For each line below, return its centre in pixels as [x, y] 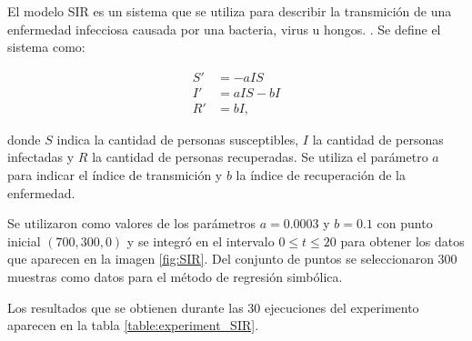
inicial [24, 241]
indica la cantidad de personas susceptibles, [178, 139]
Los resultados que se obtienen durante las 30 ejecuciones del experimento [213, 307]
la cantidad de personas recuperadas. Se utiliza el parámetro [260, 157]
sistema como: [46, 47]
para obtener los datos [402, 241]
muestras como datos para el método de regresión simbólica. [175, 277]
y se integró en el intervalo [201, 241]
